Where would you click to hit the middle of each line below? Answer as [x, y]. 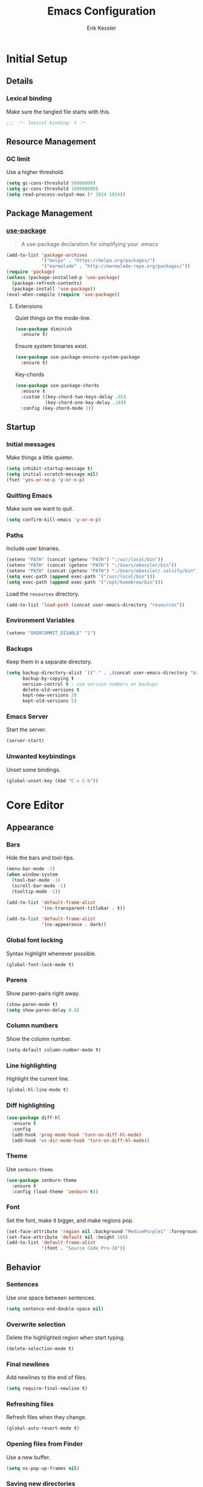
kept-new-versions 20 [50, 696]
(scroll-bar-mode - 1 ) [39, 886]
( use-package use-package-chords [57, 386]
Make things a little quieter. [40, 458]
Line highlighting [31, 1066]
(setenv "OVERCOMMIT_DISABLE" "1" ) [51, 633]
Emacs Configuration [101, 11]
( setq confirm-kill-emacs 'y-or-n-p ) [54, 520]
